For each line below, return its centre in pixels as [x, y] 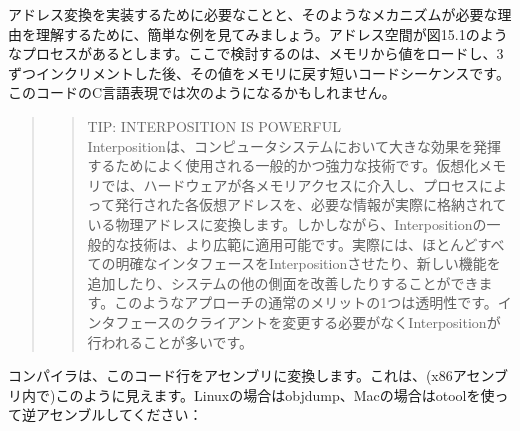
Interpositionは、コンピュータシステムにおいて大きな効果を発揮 [294, 145]
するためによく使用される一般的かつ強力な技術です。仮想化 [283, 165]
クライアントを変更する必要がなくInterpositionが [342, 321]
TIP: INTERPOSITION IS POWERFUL [214, 125]
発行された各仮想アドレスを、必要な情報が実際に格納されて [310, 204]
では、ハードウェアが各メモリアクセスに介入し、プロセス [290, 184]
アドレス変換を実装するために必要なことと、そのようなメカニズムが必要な [253, 14]
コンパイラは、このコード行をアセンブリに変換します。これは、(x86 [230, 375]
